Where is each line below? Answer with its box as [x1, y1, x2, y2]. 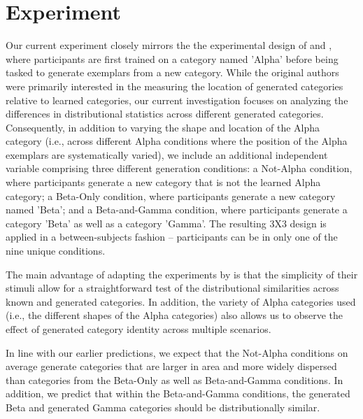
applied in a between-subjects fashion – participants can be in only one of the [6, 229, 338, 244]
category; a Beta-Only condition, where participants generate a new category [6, 188, 336, 203]
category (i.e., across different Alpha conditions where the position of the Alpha [6, 134, 348, 148]
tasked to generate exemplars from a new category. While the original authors [6, 65, 339, 80]
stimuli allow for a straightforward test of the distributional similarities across [6, 280, 339, 295]
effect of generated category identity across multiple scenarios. [6, 322, 271, 336]
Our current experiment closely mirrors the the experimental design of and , [6, 38, 332, 52]
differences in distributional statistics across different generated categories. [6, 106, 324, 121]
